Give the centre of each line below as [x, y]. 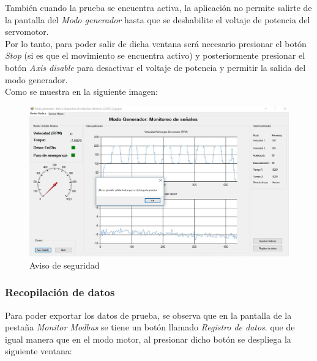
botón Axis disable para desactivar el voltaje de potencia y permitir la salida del [155, 67]
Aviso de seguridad [65, 265]
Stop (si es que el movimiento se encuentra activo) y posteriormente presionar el [155, 55]
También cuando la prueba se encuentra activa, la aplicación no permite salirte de [158, 7]
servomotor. [27, 32]
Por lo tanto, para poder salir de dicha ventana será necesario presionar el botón [156, 43]
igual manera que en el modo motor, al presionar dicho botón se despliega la [148, 339]
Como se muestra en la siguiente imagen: [81, 91]
